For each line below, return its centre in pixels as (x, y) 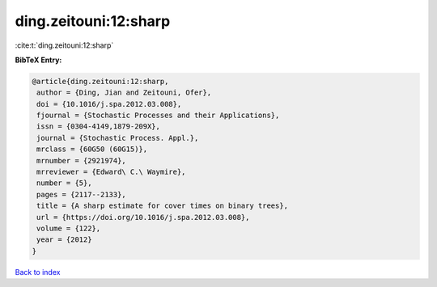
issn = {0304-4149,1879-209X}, (99, 127)
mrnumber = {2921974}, (82, 160)
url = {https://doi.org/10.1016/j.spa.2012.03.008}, (143, 217)
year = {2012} (64, 240)
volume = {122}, (69, 228)
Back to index (38, 272)
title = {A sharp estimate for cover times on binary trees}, (163, 206)
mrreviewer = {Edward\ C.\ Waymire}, (111, 172)
